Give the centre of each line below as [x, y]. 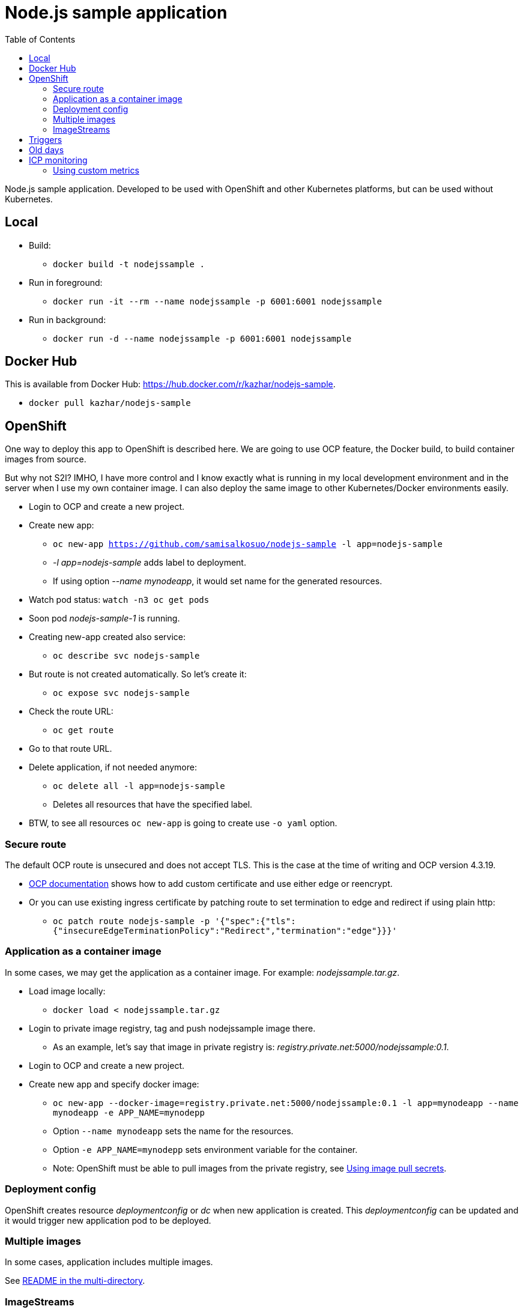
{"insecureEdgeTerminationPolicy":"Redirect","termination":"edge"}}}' [225, 931]
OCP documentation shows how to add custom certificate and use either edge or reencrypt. [211, 884]
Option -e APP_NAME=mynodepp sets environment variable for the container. [205, 1149]
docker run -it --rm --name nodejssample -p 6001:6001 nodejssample [217, 301]
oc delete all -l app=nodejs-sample [139, 786]
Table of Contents [40, 39]
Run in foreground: [66, 282]
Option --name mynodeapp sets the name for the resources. [173, 1131]
